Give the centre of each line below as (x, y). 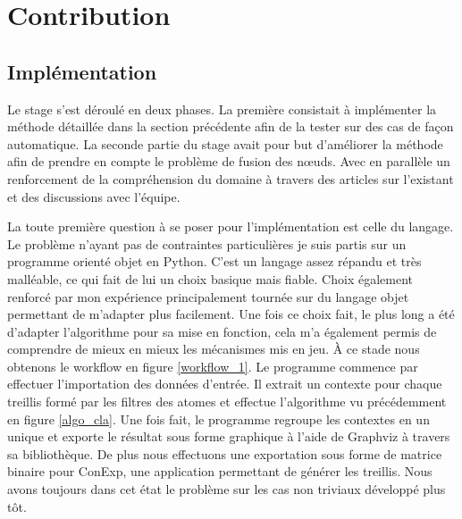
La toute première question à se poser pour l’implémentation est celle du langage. (231, 226)
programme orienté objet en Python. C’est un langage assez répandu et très (214, 261)
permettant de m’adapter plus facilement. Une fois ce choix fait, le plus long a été (231, 314)
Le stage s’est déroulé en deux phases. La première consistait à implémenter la (222, 109)
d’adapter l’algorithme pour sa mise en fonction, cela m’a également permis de (222, 331)
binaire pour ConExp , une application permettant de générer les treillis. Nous (220, 471)
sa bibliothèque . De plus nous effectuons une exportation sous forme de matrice (225, 453)
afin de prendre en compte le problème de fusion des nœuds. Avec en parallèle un (229, 161)
